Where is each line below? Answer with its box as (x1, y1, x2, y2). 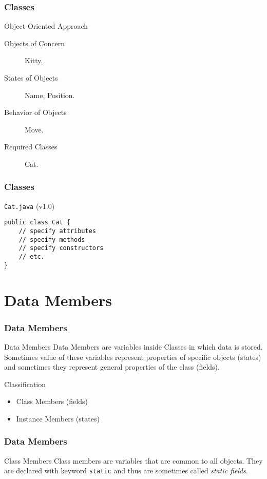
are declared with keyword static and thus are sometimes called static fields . (4, 465, 248, 476)
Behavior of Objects (4, 107, 67, 118)
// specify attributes (18, 227, 96, 235)
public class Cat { (4, 219, 70, 226)
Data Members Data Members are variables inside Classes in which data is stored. (4, 341, 263, 352)
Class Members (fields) (16, 396, 88, 407)
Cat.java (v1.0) (4, 200, 55, 211)
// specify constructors (18, 244, 104, 252)
